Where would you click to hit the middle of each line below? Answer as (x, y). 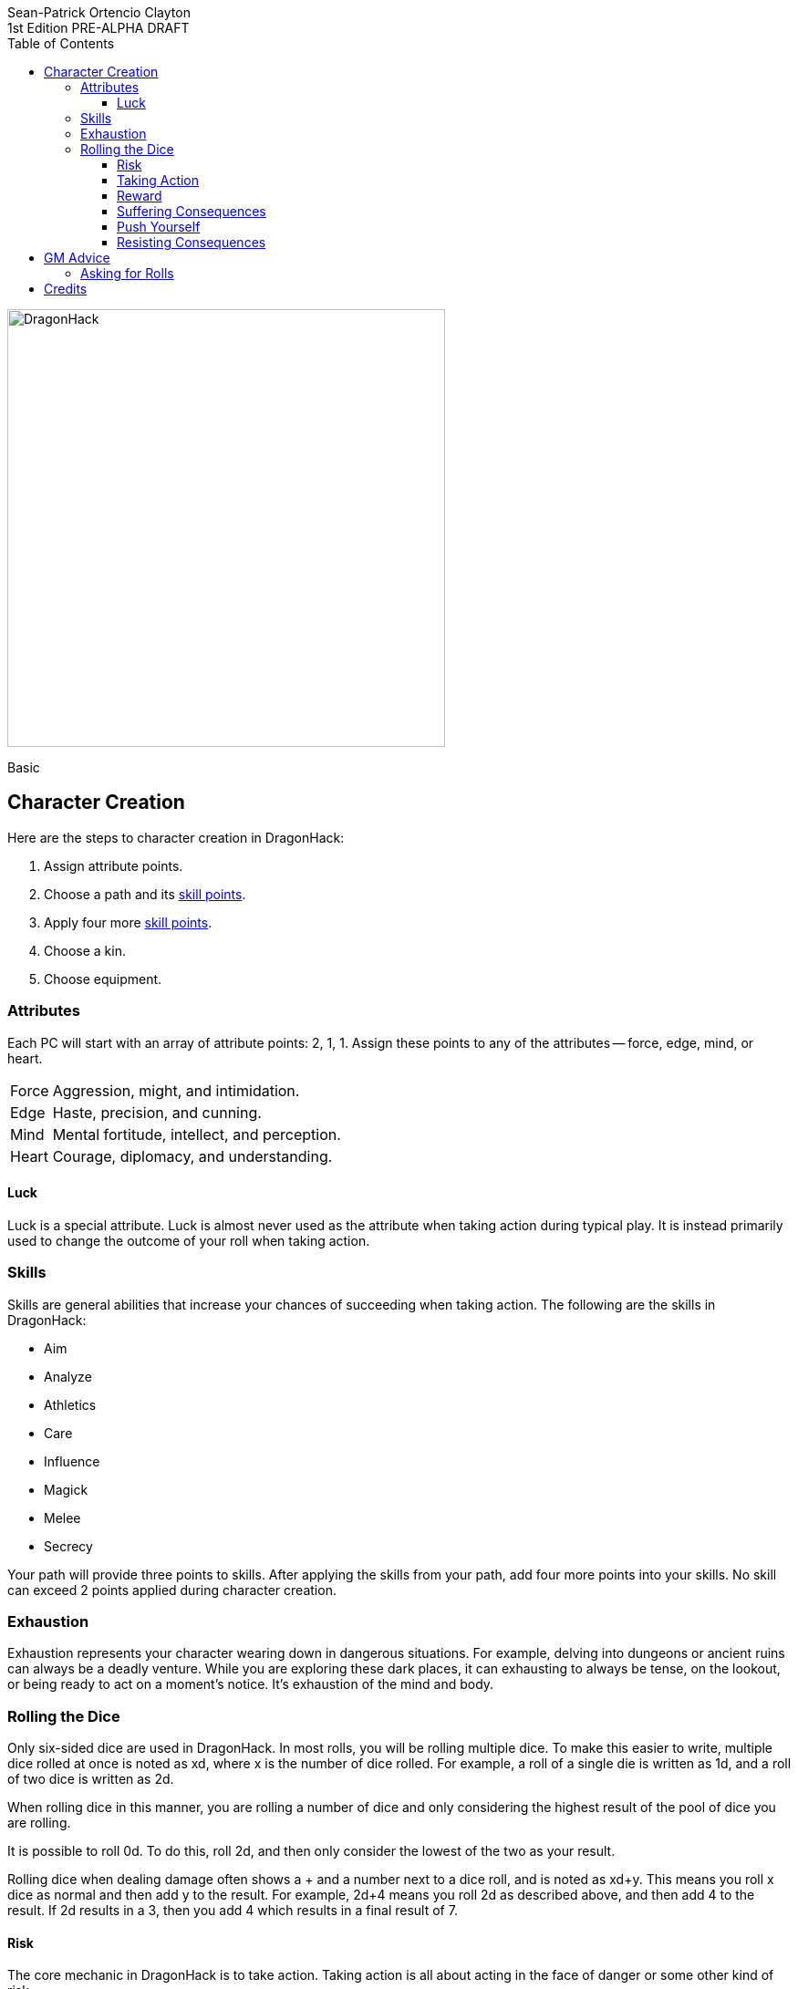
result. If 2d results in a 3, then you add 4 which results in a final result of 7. (233, 1911)
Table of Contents (61, 43)
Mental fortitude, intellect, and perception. (197, 1134)
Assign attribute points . (114, 865)
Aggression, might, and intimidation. (176, 1090)
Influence (72, 1461)
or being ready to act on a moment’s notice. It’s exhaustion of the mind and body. (251, 1684)
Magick (66, 1489)
